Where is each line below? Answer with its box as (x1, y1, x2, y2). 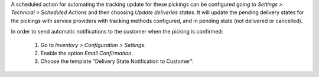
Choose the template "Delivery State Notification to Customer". (40, 58, 194, 65)
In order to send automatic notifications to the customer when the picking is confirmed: (11, 28, 223, 35)
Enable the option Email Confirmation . (40, 49, 133, 56)
